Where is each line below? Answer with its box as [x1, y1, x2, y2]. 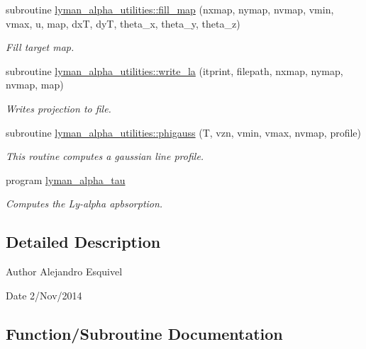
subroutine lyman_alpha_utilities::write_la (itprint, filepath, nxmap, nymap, [6, 63, 343, 78]
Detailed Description [6, 231, 161, 253]
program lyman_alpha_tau [6, 172, 126, 187]
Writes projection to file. [6, 101, 111, 115]
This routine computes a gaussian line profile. [6, 149, 204, 164]
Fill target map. [6, 40, 74, 55]
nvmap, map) [6, 77, 64, 92]
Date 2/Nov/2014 [6, 287, 82, 302]
